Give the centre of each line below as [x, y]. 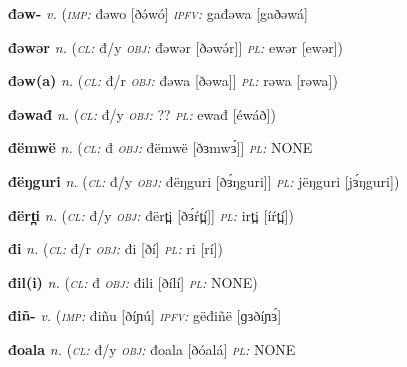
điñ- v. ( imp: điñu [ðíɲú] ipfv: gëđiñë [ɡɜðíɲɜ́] [145, 315]
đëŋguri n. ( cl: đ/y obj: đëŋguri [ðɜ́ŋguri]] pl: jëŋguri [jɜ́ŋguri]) [204, 180]
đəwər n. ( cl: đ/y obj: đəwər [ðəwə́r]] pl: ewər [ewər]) [175, 46]
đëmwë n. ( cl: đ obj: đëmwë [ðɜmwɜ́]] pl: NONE [160, 147]
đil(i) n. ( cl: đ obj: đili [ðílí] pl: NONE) [133, 281]
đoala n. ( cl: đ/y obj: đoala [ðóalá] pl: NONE [152, 348]
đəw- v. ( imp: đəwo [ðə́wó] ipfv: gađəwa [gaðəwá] [158, 13]
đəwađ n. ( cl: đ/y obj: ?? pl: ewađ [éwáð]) [142, 113]
